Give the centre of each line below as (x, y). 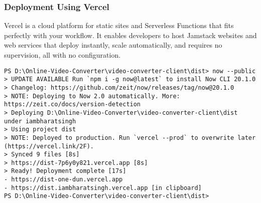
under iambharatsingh (40, 121)
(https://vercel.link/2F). (49, 146)
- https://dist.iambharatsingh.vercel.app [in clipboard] (103, 188)
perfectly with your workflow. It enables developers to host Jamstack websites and (130, 35)
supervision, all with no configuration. (62, 55)
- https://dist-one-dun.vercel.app (63, 180)
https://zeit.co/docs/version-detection (73, 105)
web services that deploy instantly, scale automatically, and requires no (113, 45)
